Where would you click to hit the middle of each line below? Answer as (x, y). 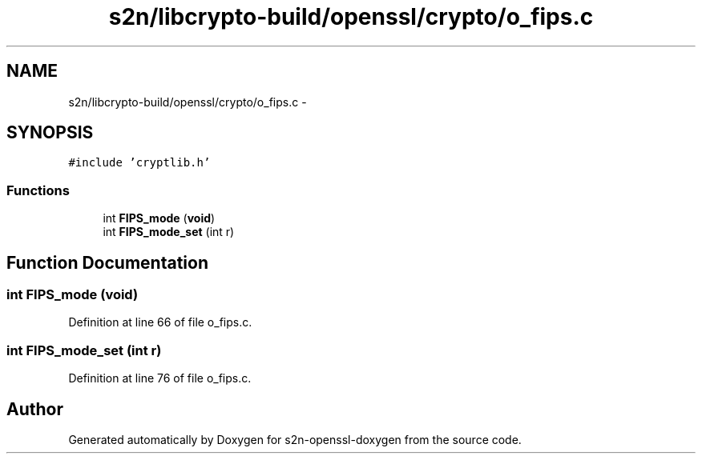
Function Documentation (107, 262)
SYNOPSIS (50, 133)
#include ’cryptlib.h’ (139, 163)
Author (35, 409)
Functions (38, 190)
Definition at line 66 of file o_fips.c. (160, 322)
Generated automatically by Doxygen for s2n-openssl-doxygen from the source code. (295, 440)
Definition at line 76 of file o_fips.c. (160, 378)
